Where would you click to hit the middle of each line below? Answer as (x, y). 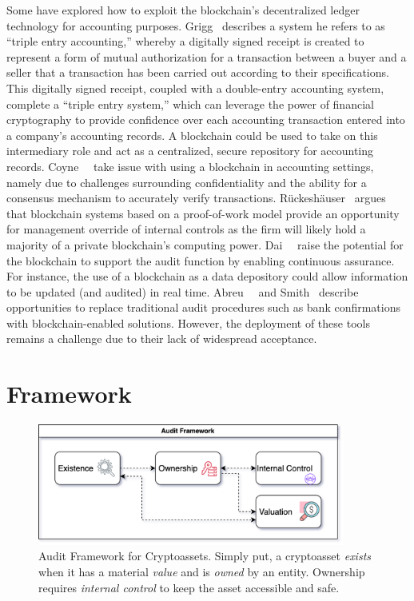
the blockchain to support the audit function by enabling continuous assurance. (201, 260)
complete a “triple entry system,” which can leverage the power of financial (190, 103)
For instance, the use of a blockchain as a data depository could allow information (207, 276)
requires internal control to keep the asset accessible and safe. (189, 587)
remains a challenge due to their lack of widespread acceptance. (162, 338)
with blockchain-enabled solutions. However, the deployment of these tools (188, 322)
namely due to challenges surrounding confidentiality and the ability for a (187, 182)
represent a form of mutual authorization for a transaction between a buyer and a (207, 56)
